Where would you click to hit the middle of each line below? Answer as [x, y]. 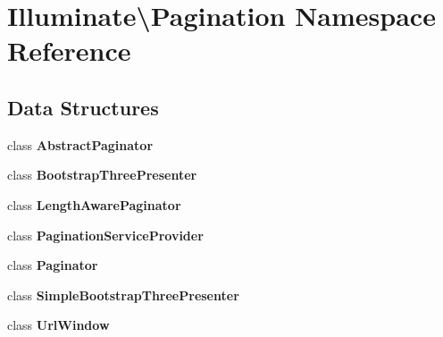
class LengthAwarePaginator [94, 204]
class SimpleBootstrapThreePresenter [123, 295]
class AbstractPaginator [80, 144]
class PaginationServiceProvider [105, 235]
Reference [69, 51]
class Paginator [53, 265]
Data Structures [83, 107]
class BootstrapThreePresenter [102, 175]
